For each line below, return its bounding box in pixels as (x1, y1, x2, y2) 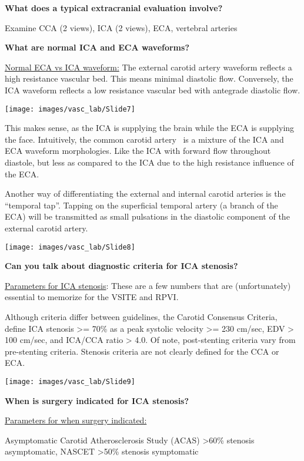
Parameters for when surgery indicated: (5, 414, 147, 426)
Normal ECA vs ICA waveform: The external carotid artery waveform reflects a (5, 60, 292, 73)
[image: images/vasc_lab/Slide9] (5, 377, 135, 386)
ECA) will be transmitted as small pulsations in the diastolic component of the (5, 210, 290, 223)
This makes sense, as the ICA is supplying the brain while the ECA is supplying (5, 122, 295, 134)
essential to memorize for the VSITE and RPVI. (5, 291, 179, 303)
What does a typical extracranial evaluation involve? (5, 2, 223, 14)
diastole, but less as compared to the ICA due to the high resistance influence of (5, 156, 294, 168)
